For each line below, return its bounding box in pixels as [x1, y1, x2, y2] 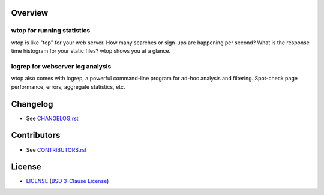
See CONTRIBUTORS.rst [26, 146, 87, 153]
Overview [11, 8, 49, 18]
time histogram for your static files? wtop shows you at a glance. [11, 47, 171, 55]
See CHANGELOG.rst [26, 115, 79, 122]
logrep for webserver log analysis [11, 62, 112, 70]
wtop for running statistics [11, 26, 91, 35]
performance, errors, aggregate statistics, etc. [11, 83, 125, 90]
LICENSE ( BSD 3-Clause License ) [26, 178, 109, 185]
